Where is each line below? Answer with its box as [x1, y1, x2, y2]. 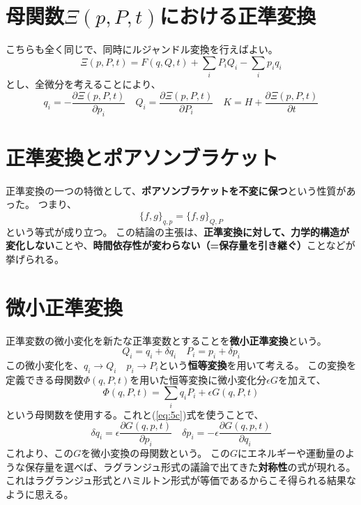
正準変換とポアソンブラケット [6, 142, 279, 171]
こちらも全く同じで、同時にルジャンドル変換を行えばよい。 [6, 42, 278, 56]
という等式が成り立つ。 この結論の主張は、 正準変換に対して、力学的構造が [6, 224, 349, 239]
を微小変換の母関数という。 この [81, 446, 231, 460]
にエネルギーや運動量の [238, 446, 346, 460]
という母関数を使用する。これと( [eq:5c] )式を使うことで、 [6, 407, 264, 421]
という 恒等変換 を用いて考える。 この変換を [158, 357, 357, 372]
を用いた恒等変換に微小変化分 [130, 372, 267, 386]
